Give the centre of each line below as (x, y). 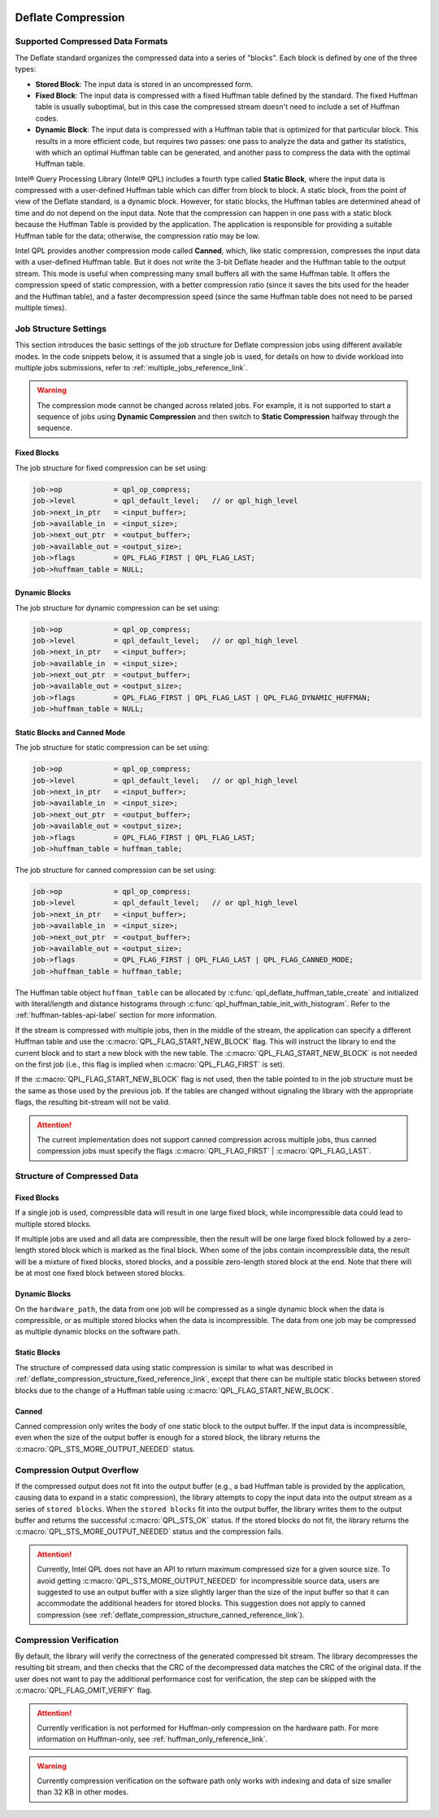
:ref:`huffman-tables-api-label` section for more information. (116, 1015)
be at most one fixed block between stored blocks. (100, 1273)
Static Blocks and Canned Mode (70, 732)
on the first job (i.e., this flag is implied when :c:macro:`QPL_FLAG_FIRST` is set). (150, 1064)
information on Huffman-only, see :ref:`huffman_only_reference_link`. (152, 1739)
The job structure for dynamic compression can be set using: (117, 607)
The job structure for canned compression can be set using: (115, 870)
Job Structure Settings (61, 328)
